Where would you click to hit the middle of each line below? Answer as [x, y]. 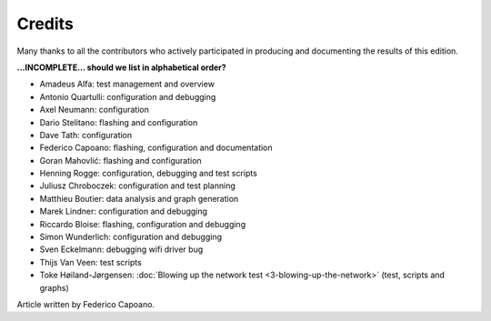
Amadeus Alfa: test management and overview [127, 84]
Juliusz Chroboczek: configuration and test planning [138, 186]
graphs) [55, 287]
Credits [45, 24]
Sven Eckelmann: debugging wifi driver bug [121, 249]
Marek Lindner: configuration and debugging [124, 211]
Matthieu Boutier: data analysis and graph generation [139, 198]
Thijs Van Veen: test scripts [91, 262]
